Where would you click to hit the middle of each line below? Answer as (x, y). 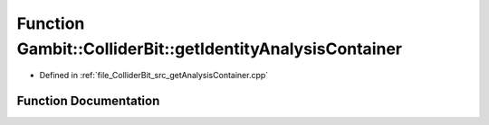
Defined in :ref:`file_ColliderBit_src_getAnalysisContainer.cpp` (154, 76)
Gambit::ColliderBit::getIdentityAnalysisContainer (210, 49)
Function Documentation (88, 101)
